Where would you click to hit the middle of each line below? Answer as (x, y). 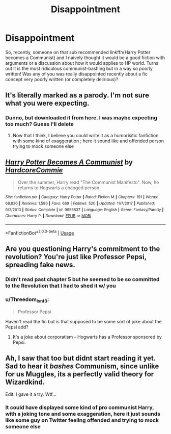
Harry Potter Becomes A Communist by (69, 162)
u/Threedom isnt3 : (27, 300)
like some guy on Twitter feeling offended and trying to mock (82, 420)
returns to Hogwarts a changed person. (59, 188)
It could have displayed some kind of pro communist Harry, (80, 407)
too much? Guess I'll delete (39, 124)
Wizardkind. (25, 382)
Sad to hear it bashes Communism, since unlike (82, 366)
